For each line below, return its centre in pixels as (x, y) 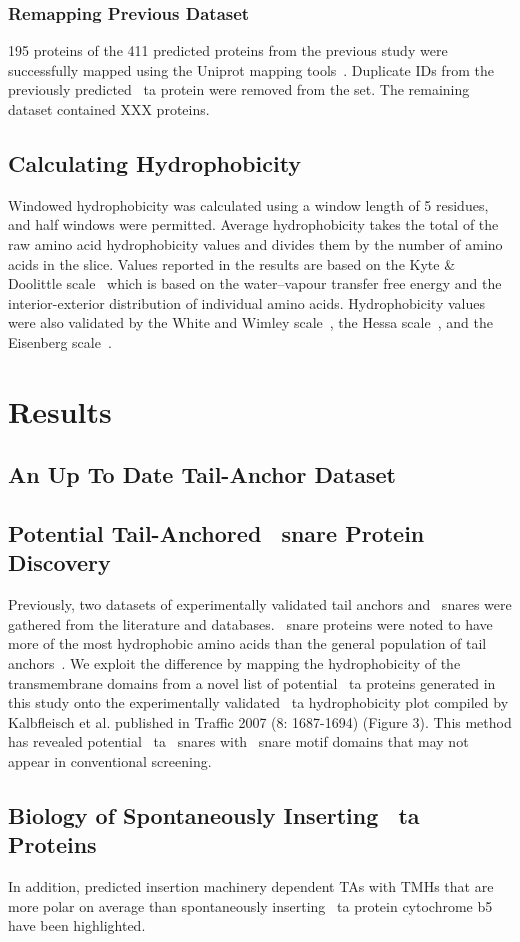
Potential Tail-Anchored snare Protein (216, 533)
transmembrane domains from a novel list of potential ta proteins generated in (252, 682)
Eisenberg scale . (60, 341)
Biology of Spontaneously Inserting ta (214, 815)
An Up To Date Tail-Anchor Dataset (202, 474)
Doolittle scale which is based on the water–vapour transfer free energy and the (255, 283)
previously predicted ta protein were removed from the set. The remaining (239, 89)
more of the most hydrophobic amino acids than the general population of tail (247, 643)
